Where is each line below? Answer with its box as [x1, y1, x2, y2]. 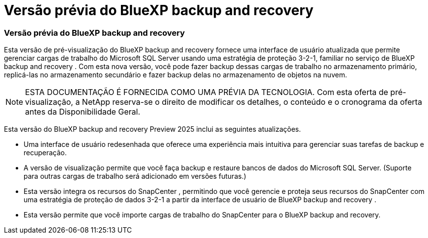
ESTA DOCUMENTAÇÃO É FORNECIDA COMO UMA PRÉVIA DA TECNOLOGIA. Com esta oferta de [25, 87, 388, 97]
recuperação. [24, 148, 67, 157]
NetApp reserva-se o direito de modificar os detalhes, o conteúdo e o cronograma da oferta [82, 97, 422, 107]
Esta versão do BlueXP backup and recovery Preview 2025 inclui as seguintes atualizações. [4, 125, 301, 134]
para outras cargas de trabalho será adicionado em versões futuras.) [24, 172, 247, 181]
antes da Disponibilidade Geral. [25, 107, 141, 117]
